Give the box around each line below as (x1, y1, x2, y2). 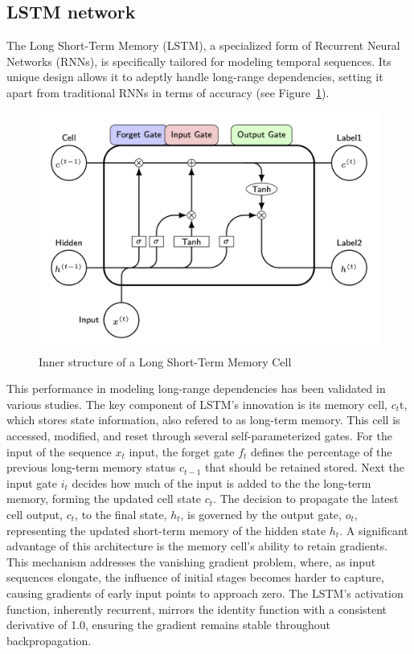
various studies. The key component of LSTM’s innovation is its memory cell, (6, 395, 387, 412)
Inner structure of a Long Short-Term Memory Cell (39, 353, 292, 370)
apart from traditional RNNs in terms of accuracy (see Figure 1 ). (6, 84, 330, 100)
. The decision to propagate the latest (213, 490, 399, 507)
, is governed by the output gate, (180, 505, 342, 522)
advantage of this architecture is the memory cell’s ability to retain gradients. (6, 538, 388, 554)
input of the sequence (6, 443, 112, 460)
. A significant (339, 521, 408, 538)
